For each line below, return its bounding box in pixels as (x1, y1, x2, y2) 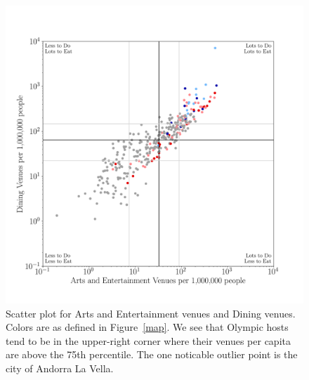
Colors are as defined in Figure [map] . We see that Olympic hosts (6, 320, 289, 334)
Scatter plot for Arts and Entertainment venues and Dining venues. (6, 306, 296, 320)
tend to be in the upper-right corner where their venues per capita (6, 333, 291, 348)
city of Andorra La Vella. (6, 360, 114, 375)
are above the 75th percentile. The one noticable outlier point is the (6, 347, 298, 362)
